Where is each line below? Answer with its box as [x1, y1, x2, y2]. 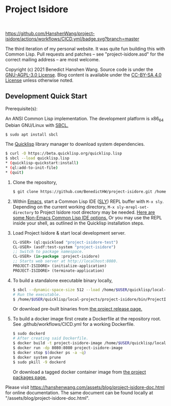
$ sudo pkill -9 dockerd [12, 360, 66, 365]
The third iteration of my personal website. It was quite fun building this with [5, 45, 165, 52]
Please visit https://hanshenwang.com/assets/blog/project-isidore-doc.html [5, 384, 165, 390]
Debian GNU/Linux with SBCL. [5, 122, 69, 128]
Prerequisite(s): [5, 106, 38, 112]
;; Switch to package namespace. [12, 249, 84, 255]
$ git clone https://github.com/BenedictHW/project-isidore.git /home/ [12, 189, 168, 194]
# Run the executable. [12, 292, 61, 297]
